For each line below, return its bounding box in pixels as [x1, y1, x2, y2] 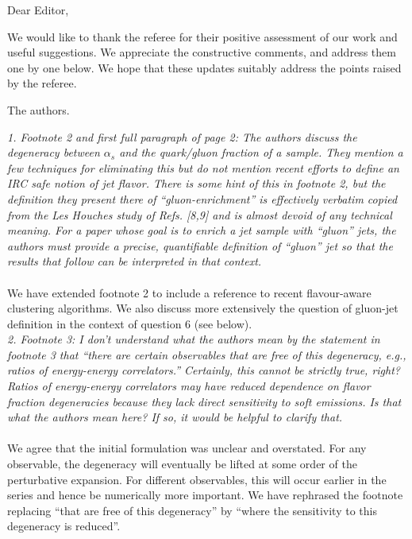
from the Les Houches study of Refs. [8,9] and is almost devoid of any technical [7, 206, 392, 223]
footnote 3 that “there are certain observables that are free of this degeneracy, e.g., [7, 346, 406, 363]
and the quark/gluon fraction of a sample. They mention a [119, 144, 403, 161]
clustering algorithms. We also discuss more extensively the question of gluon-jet [7, 300, 399, 316]
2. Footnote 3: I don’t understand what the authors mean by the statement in [7, 331, 380, 347]
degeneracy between [7, 144, 100, 161]
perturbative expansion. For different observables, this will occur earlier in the [7, 471, 387, 487]
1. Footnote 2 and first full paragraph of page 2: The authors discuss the [7, 128, 357, 145]
